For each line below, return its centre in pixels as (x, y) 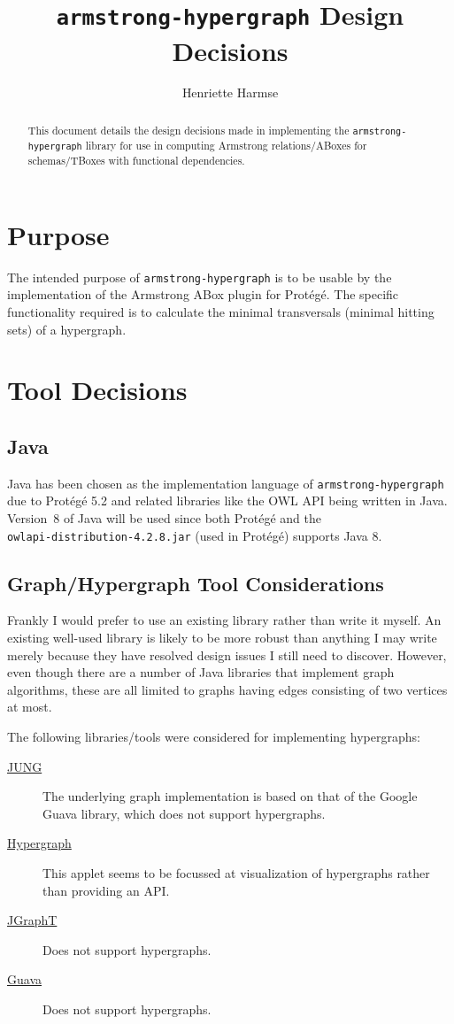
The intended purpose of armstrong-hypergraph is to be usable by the (200, 277)
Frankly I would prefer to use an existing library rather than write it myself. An (224, 620)
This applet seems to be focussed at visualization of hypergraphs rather (236, 872)
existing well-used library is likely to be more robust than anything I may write (222, 638)
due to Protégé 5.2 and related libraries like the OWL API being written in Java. (227, 500)
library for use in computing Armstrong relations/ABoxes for (226, 145)
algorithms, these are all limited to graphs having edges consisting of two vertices (227, 689)
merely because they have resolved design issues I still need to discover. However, (227, 654)
